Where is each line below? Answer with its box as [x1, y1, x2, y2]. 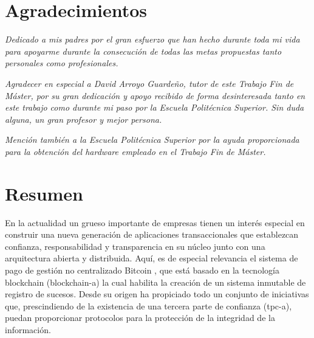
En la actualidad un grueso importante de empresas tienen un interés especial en [5, 216, 305, 229]
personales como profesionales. [5, 57, 118, 69]
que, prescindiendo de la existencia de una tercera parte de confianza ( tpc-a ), [5, 299, 292, 312]
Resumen [5, 181, 83, 205]
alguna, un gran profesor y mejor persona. [5, 112, 162, 125]
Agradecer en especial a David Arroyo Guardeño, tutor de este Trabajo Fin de [5, 77, 294, 89]
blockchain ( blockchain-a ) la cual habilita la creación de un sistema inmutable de [5, 275, 306, 288]
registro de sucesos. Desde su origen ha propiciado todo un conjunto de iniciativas [5, 288, 309, 300]
